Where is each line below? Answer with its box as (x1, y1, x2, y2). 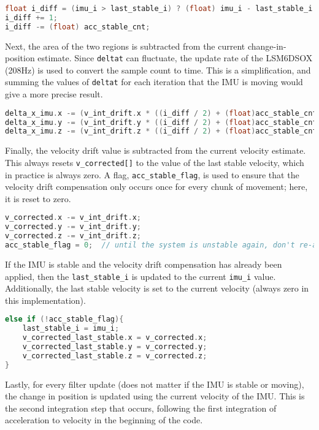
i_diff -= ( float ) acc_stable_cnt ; (5, 22, 150, 31)
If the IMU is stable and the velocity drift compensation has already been (5, 257, 282, 270)
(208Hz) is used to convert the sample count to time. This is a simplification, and (5, 63, 311, 76)
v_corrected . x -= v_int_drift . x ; (5, 213, 141, 222)
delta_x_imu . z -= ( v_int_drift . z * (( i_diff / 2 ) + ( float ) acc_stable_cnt (5, 127, 317, 136)
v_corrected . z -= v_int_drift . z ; (5, 232, 141, 241)
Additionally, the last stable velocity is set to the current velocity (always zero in (5, 282, 309, 295)
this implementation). (5, 293, 86, 306)
